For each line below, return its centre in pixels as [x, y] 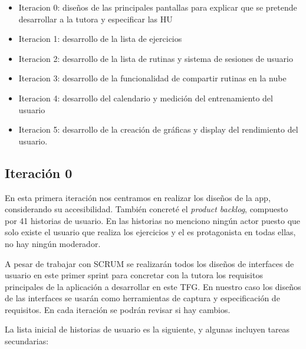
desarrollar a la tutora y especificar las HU [96, 19]
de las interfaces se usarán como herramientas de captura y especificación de [142, 298]
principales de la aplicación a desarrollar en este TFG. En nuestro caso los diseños [153, 286]
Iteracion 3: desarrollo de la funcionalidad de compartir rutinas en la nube [152, 78]
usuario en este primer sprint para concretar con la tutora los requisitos [134, 275]
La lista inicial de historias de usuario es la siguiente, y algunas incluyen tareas [147, 329]
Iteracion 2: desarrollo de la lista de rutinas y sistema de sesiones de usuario [156, 58]
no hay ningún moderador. [53, 243]
